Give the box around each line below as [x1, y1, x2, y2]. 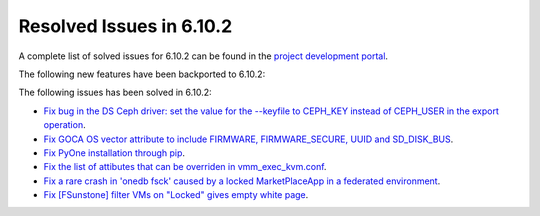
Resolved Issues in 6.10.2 [18, 15, 233, 37]
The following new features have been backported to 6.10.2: [18, 68, 266, 80]
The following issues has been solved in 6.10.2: [18, 86, 212, 99]
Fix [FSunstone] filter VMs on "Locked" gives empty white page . [43, 189, 309, 201]
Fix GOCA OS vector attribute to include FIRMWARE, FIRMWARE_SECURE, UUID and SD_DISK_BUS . [43, 133, 454, 145]
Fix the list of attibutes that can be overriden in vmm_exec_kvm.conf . [43, 161, 327, 173]
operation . [43, 119, 86, 131]
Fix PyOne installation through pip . [43, 146, 185, 159]
